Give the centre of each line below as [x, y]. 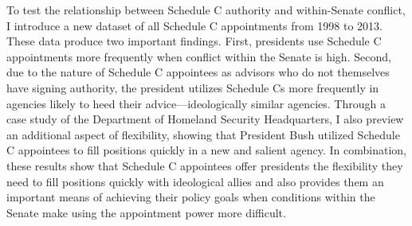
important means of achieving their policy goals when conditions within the [191, 197]
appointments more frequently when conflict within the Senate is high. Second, [199, 56]
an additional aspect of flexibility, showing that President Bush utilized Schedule [203, 134]
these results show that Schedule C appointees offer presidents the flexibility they [205, 165]
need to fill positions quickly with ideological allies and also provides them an [195, 181]
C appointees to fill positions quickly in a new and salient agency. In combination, [206, 150]
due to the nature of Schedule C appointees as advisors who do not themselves [198, 72]
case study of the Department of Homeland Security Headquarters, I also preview [205, 119]
